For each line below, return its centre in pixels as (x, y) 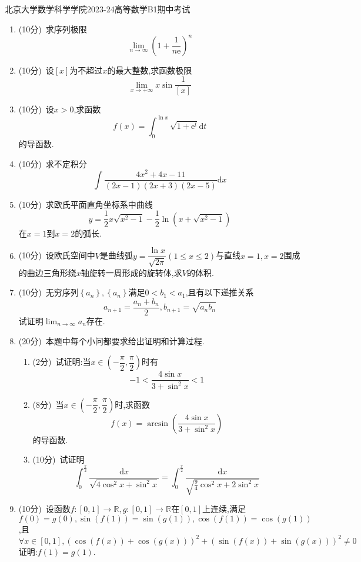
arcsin (158, 423)
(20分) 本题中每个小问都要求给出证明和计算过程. (111, 340)
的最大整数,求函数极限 (150, 70)
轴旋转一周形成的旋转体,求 (131, 272)
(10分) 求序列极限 (53, 29)
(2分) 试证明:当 (62, 362)
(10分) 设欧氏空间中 (57, 255)
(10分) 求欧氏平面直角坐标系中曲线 (86, 204)
